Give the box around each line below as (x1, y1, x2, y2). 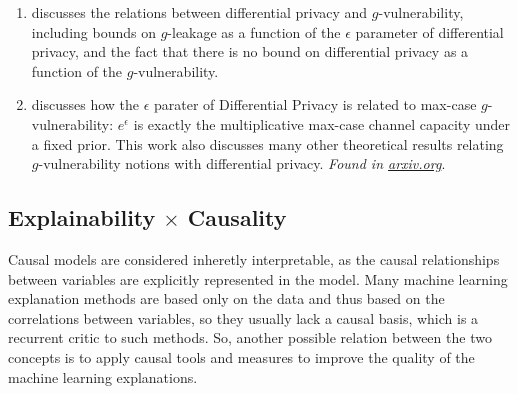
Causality (187, 202, 287, 233)
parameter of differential (355, 21, 504, 42)
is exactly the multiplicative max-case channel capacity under (133, 113, 511, 134)
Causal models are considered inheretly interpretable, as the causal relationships (8, 248, 500, 269)
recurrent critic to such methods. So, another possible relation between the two (8, 327, 492, 348)
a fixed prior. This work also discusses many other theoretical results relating (31, 133, 504, 154)
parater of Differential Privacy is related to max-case (154, 94, 477, 115)
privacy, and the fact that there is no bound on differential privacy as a (31, 41, 469, 62)
